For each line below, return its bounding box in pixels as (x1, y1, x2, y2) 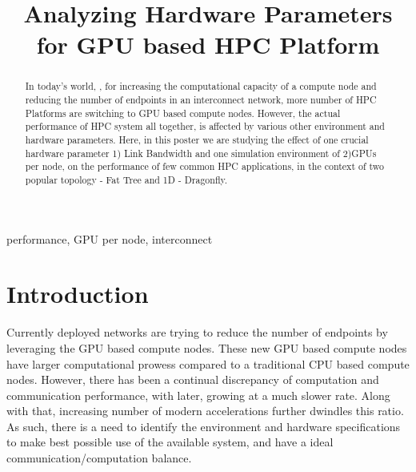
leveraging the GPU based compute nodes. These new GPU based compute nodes (6, 339, 407, 356)
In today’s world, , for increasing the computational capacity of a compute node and (25, 79, 377, 93)
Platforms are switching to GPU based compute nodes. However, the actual (25, 106, 341, 119)
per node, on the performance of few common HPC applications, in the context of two (25, 159, 385, 173)
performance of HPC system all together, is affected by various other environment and (25, 119, 385, 133)
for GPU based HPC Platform (36, 28, 380, 61)
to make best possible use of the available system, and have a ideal (6, 434, 334, 450)
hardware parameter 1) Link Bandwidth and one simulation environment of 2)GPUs (25, 146, 377, 159)
